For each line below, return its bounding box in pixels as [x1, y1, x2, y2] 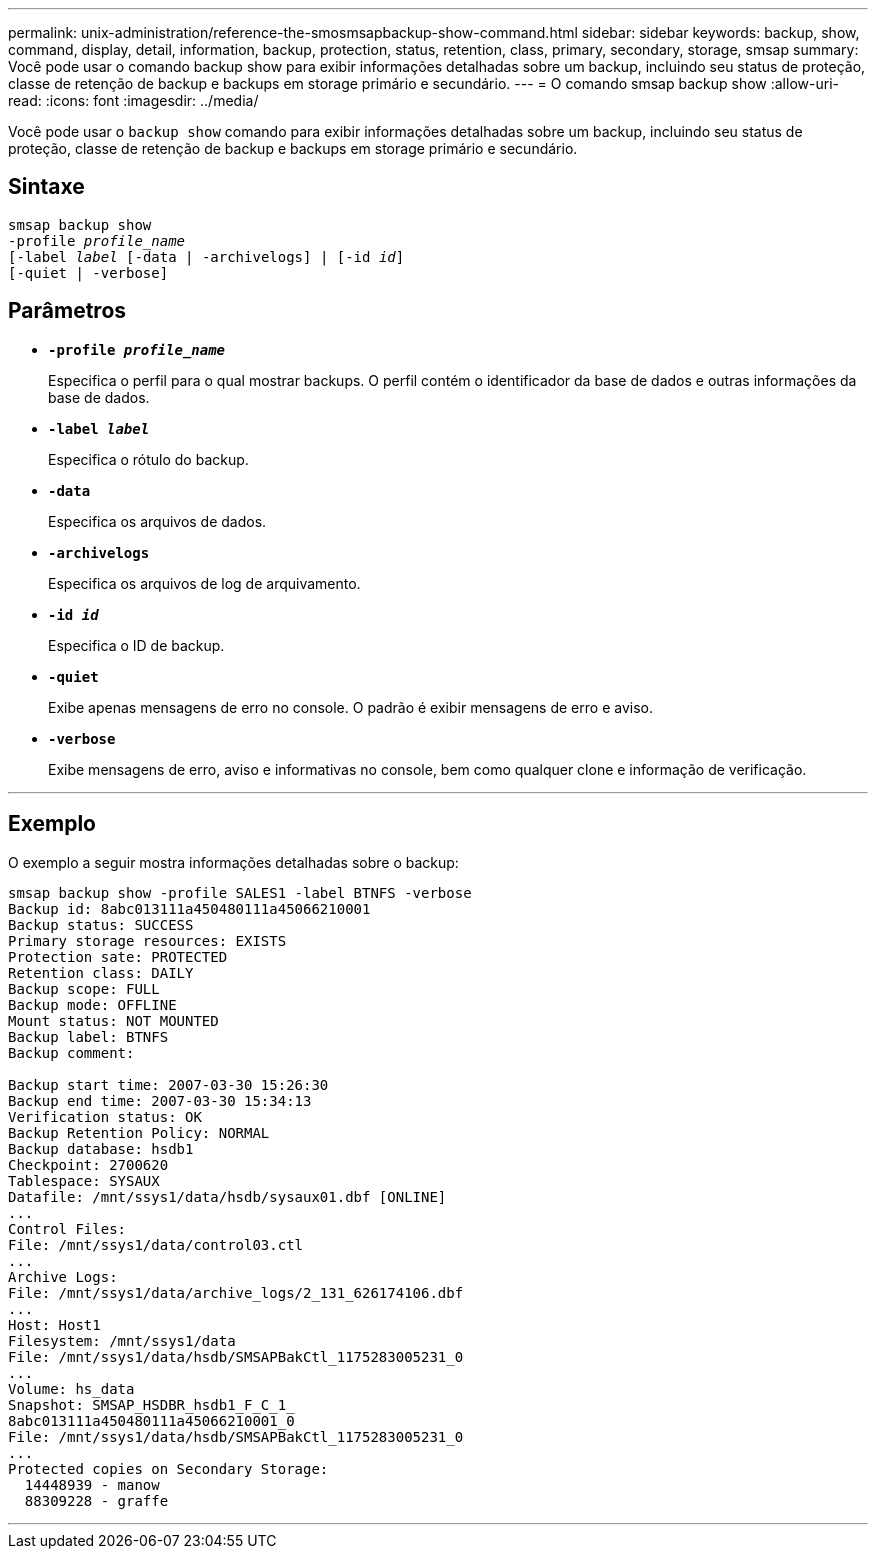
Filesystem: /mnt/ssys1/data [8, 1332, 236, 1349]
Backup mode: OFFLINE [8, 996, 177, 1013]
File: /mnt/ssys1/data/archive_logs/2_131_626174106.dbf [8, 1284, 464, 1301]
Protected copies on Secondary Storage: [8, 1460, 329, 1477]
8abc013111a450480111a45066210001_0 [8, 1412, 295, 1429]
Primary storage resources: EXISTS [8, 932, 287, 949]
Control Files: [8, 1220, 127, 1237]
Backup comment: [8, 1044, 135, 1061]
